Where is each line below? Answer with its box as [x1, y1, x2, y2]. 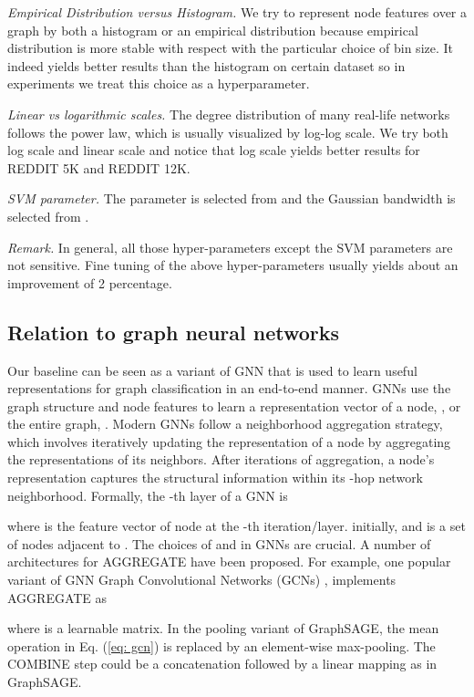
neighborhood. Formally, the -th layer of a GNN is [7, 485, 288, 505]
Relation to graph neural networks [7, 317, 340, 346]
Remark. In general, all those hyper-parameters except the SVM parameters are [7, 237, 453, 256]
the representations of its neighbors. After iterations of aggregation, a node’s [7, 450, 435, 469]
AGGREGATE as [7, 588, 108, 607]
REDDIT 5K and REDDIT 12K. [7, 158, 191, 177]
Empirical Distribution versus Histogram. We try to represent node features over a [7, 3, 468, 21]
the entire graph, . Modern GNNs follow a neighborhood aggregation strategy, [7, 414, 443, 433]
